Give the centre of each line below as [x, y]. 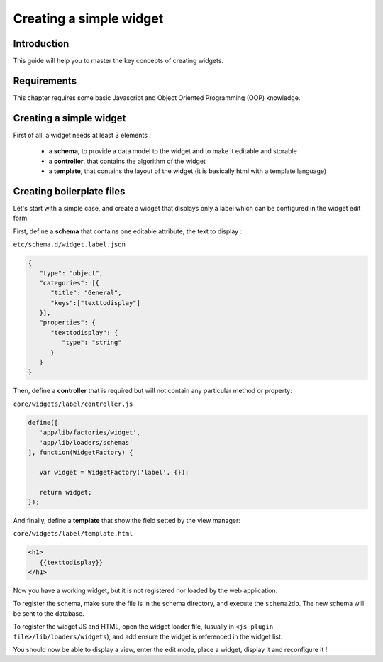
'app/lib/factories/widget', [90, 432]
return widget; [66, 492]
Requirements [45, 81]
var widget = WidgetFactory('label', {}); [114, 472]
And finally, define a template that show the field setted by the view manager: [127, 520]
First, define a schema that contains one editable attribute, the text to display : [128, 231]
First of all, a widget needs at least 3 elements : [82, 135]
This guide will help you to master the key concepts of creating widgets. [118, 61]
